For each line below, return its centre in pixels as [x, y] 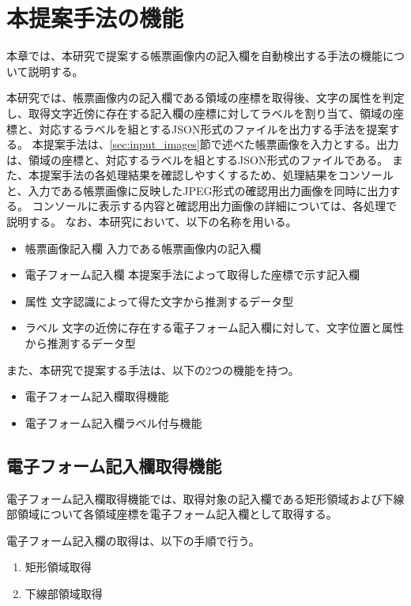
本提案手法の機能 [95, 18]
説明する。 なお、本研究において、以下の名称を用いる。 [152, 222]
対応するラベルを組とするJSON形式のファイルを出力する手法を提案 [214, 128]
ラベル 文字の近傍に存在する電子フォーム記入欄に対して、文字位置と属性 [214, 327]
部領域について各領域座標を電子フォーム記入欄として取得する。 [172, 514]
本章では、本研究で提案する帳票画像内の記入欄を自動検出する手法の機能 [194, 56]
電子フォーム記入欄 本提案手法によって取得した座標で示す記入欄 [192, 275]
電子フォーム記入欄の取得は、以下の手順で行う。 [133, 540]
